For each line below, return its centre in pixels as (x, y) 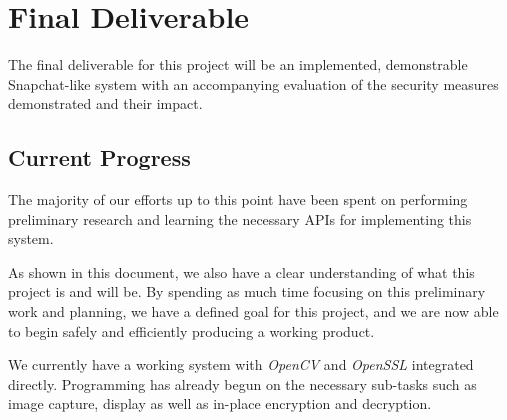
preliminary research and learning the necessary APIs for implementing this (240, 218)
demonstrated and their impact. (105, 103)
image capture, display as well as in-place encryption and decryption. (220, 403)
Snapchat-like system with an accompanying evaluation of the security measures (253, 83)
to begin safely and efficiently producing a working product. (191, 330)
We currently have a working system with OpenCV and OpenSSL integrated (241, 364)
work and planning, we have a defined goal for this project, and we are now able (253, 311)
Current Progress (99, 157)
